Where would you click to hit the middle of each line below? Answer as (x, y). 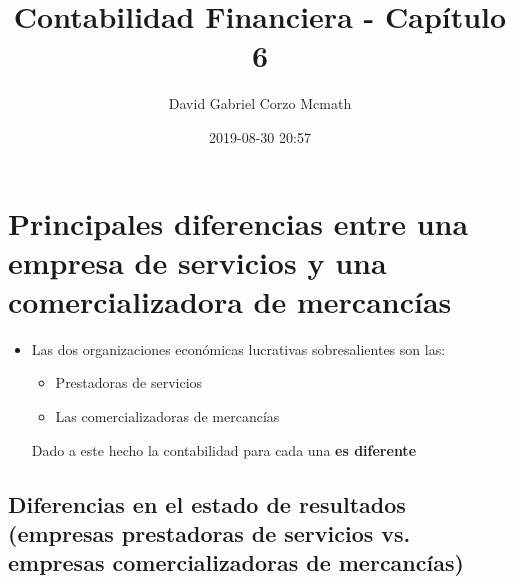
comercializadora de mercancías (230, 300)
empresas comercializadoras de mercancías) (236, 562)
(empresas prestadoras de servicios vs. (209, 532)
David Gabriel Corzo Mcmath (260, 103)
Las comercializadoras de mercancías (167, 416)
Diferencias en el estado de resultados (207, 503)
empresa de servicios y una (197, 261)
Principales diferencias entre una (238, 222)
